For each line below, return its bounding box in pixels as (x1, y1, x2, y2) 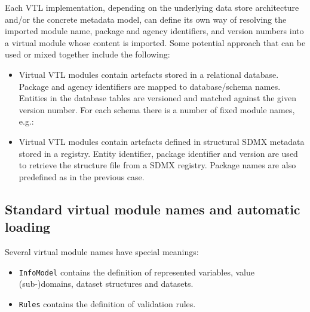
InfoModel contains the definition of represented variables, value (19, 265, 254, 278)
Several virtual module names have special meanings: (5, 245, 199, 258)
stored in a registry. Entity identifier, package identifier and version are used (19, 147, 298, 159)
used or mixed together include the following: (5, 48, 170, 60)
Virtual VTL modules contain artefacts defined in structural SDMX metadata (19, 135, 305, 147)
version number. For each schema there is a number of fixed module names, (19, 103, 295, 116)
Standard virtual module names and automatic (5, 199, 300, 218)
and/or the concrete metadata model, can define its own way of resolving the (5, 13, 287, 25)
